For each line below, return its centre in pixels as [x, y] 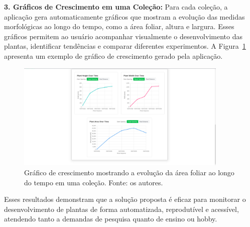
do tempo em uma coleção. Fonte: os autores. [94, 182]
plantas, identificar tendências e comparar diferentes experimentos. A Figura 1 [125, 46]
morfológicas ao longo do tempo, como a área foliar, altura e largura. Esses [119, 26]
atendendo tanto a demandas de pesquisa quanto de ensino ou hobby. [111, 219]
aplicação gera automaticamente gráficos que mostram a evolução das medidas [124, 16]
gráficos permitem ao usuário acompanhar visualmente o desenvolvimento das [123, 36]
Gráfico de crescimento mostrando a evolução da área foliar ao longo [129, 172]
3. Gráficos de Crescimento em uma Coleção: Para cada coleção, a [116, 7]
